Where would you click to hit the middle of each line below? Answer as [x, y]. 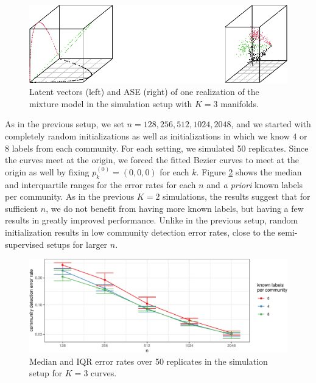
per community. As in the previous [70, 196]
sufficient [22, 208]
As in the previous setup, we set [65, 124]
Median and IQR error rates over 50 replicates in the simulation [149, 361]
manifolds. [240, 103]
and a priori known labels [255, 184]
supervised [24, 244]
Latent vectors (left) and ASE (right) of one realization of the [144, 92]
